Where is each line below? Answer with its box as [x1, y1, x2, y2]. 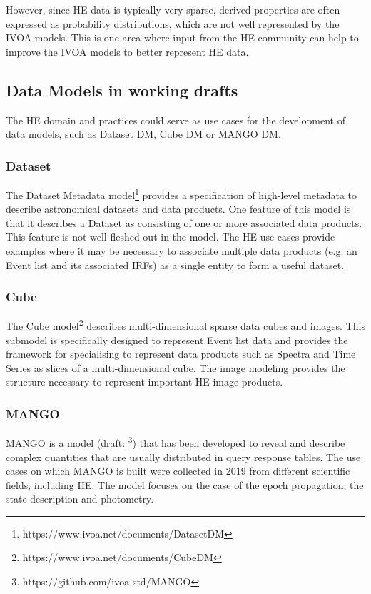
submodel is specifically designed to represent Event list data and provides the [6, 332, 348, 347]
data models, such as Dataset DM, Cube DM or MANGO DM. [6, 126, 281, 141]
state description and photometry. [6, 491, 154, 506]
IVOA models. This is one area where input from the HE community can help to [6, 30, 359, 45]
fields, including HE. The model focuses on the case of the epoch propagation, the [6, 477, 364, 492]
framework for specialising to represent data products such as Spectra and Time [6, 346, 356, 361]
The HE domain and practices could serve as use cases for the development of [6, 112, 345, 127]
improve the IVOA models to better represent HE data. [6, 44, 249, 59]
